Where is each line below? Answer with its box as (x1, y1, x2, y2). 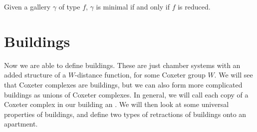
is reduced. (178, 1, 211, 11)
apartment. (4, 118, 38, 129)
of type (58, 1, 80, 11)
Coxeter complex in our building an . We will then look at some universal (4, 99, 229, 109)
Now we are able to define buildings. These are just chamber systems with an (4, 59, 241, 70)
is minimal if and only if (96, 1, 170, 11)
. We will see (214, 69, 253, 80)
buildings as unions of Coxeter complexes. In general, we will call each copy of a (4, 89, 249, 99)
